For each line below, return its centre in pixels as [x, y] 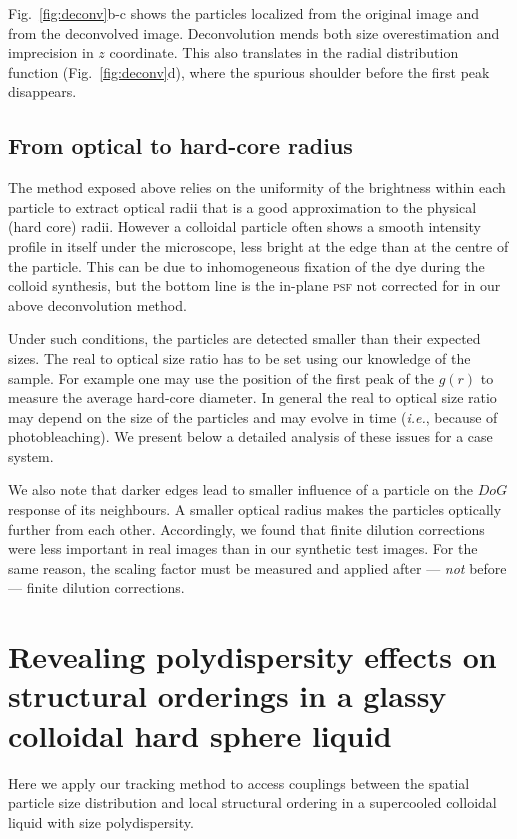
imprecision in [51, 52]
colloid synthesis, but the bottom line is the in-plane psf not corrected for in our [254, 285]
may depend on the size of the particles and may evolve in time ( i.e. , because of [253, 416]
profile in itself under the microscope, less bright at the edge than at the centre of [258, 245]
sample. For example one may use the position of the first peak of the [221, 377]
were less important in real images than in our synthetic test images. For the [243, 548]
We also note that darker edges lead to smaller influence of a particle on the [241, 489]
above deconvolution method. [97, 304]
